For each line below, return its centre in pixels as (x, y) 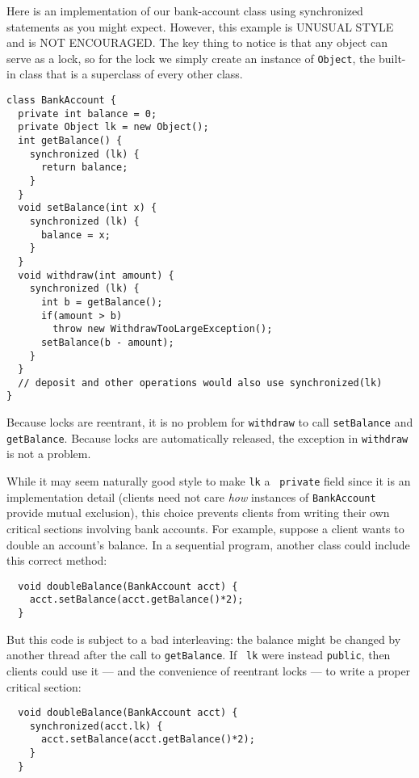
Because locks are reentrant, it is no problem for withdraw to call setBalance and (210, 422)
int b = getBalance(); (102, 302)
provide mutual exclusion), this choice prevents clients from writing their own (198, 513)
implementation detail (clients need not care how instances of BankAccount (191, 496)
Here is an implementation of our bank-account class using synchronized (185, 11)
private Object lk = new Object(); (113, 127)
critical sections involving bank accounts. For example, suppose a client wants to (205, 528)
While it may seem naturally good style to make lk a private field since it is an (209, 481)
